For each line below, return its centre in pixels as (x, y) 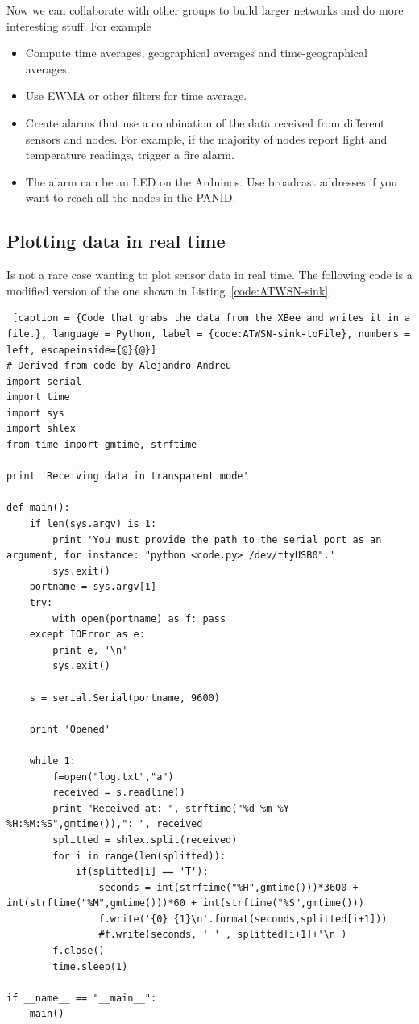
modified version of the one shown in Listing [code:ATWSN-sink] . (169, 290)
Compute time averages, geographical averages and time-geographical (196, 53)
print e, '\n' (90, 650)
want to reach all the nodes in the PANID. (131, 197)
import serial (44, 381)
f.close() (79, 951)
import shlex (41, 429)
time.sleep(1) (90, 966)
